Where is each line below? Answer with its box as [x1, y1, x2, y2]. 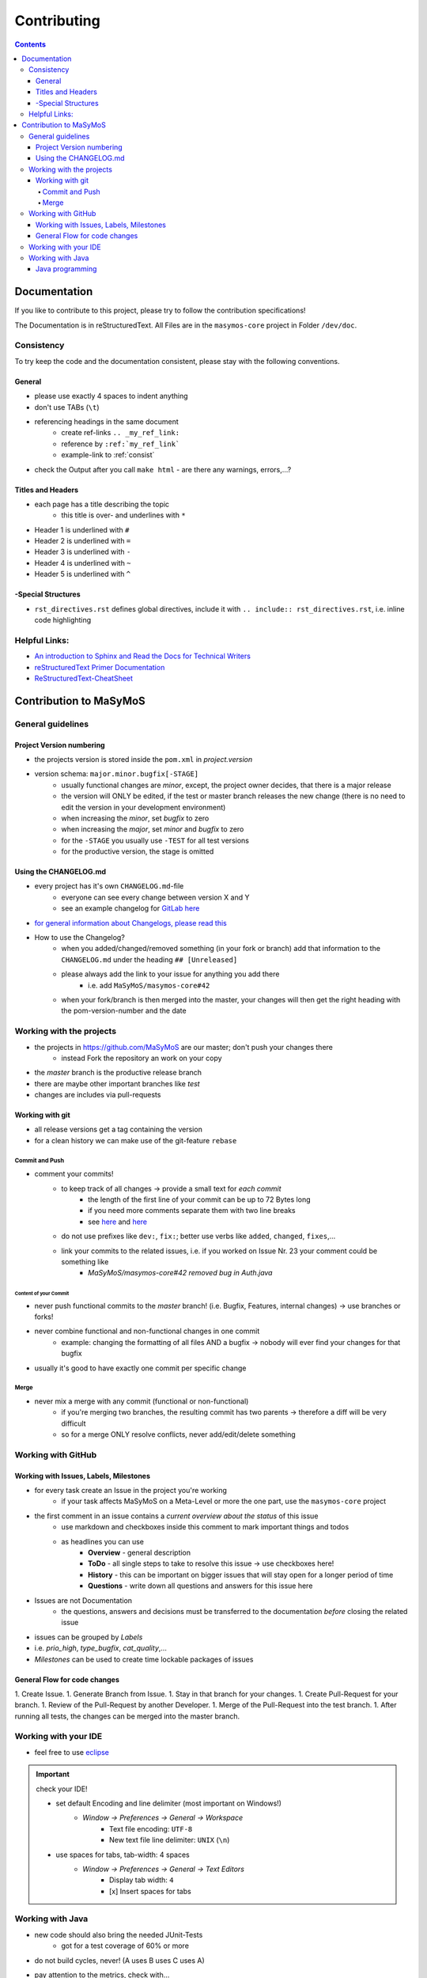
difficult [61, 1419, 86, 1428]
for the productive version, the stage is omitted [61, 847, 214, 856]
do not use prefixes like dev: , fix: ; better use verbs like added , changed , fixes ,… [61, 1231, 336, 1241]
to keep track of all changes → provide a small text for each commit [61, 1184, 282, 1193]
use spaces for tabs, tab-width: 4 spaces [55, 1850, 190, 1859]
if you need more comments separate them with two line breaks [88, 1206, 296, 1215]
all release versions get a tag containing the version [34, 1124, 203, 1135]
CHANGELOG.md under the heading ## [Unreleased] [61, 954, 238, 964]
